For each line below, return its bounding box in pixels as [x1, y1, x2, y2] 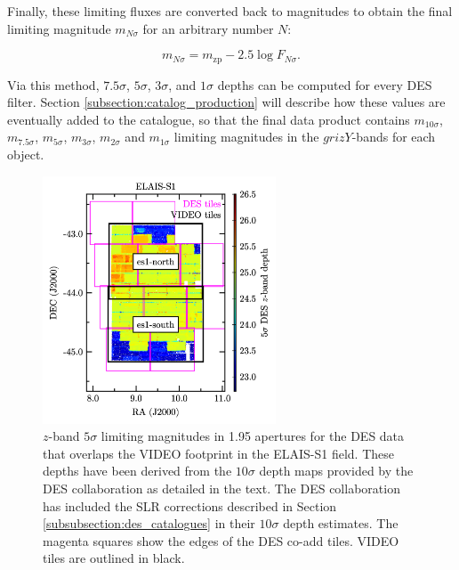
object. [7, 145, 44, 164]
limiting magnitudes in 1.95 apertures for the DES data [101, 427, 405, 445]
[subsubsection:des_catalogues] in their [43, 514, 255, 533]
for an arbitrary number [142, 19, 274, 37]
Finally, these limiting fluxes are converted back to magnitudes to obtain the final [7, 2, 453, 20]
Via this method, [7, 75, 100, 94]
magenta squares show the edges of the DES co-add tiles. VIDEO [43, 531, 399, 550]
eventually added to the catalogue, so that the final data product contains [7, 110, 410, 128]
